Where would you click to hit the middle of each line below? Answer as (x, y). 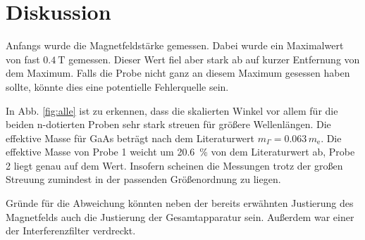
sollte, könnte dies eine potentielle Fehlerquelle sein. (117, 86)
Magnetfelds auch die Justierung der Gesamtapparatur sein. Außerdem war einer (180, 216)
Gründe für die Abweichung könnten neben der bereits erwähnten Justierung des (180, 203)
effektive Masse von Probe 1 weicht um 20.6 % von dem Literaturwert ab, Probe (180, 152)
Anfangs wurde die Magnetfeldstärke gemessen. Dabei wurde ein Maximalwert (175, 45)
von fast (23, 59)
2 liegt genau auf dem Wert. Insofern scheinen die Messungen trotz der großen (174, 165)
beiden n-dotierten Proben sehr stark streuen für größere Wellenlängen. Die (168, 124)
